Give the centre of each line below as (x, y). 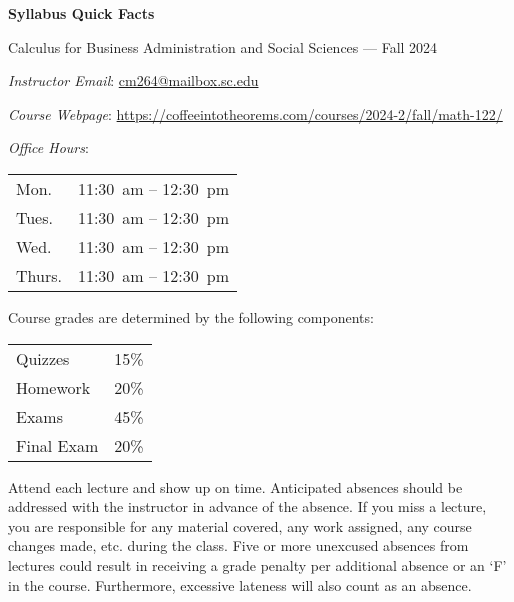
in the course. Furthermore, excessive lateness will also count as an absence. (240, 584)
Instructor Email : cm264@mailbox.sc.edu (133, 80)
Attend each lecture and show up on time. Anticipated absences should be (235, 486)
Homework (53, 387)
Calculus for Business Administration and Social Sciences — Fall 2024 (223, 46)
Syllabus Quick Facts (81, 13)
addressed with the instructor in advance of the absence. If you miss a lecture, (247, 506)
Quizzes (43, 358)
